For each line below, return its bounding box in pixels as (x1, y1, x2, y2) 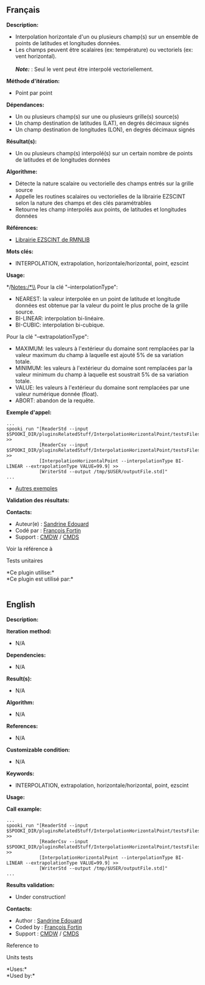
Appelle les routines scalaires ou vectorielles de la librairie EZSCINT (15, 193, 186, 200)
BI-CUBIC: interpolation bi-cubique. (15, 321, 105, 328)
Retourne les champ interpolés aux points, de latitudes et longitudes (15, 205, 187, 213)
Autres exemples (15, 484, 58, 492)
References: (6, 722, 38, 729)
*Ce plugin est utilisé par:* (6, 575, 74, 583)
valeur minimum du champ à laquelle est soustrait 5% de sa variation (15, 371, 189, 378)
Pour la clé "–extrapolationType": (6, 333, 89, 340)
